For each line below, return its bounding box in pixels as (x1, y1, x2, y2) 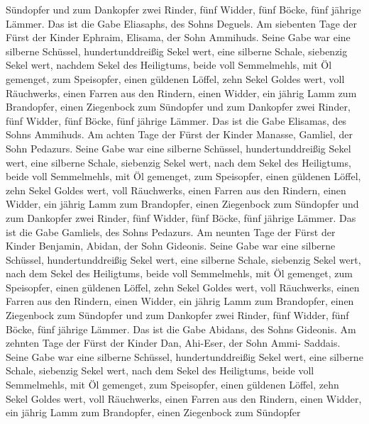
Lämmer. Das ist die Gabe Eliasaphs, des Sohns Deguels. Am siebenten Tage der (6, 16, 358, 30)
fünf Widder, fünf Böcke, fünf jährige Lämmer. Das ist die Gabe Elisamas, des (6, 113, 347, 128)
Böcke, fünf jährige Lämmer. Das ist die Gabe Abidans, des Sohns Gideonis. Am (6, 321, 356, 336)
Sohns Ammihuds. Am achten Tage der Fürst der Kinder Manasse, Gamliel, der (6, 127, 353, 142)
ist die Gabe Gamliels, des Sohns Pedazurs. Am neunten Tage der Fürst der (6, 224, 336, 239)
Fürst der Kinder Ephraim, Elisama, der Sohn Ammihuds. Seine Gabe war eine (6, 30, 351, 45)
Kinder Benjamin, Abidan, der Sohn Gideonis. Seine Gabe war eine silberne (6, 238, 336, 253)
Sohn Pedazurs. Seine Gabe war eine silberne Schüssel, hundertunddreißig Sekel (6, 140, 351, 155)
